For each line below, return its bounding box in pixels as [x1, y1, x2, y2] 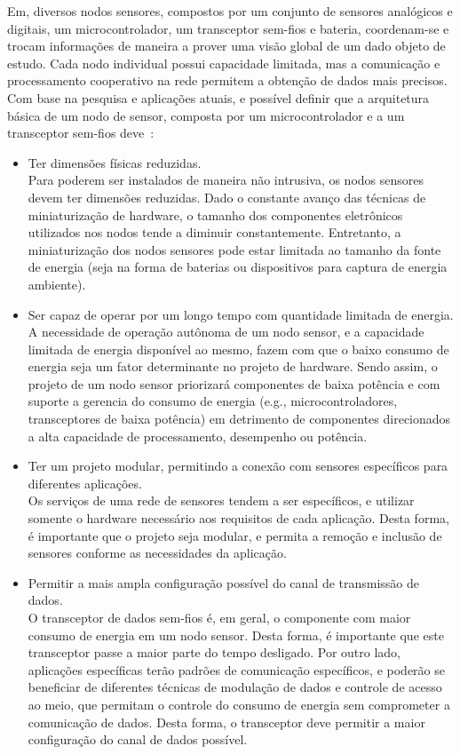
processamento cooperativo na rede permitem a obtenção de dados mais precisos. [7, 71, 448, 90]
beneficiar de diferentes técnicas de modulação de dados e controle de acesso [28, 678, 442, 696]
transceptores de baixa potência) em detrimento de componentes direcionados [28, 409, 451, 428]
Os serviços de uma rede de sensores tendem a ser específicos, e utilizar [28, 491, 415, 510]
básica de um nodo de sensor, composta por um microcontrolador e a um [7, 106, 405, 124]
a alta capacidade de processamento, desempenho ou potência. [28, 426, 368, 445]
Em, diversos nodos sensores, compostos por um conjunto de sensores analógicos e [7, 2, 453, 20]
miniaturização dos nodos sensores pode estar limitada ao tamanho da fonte [28, 240, 441, 258]
